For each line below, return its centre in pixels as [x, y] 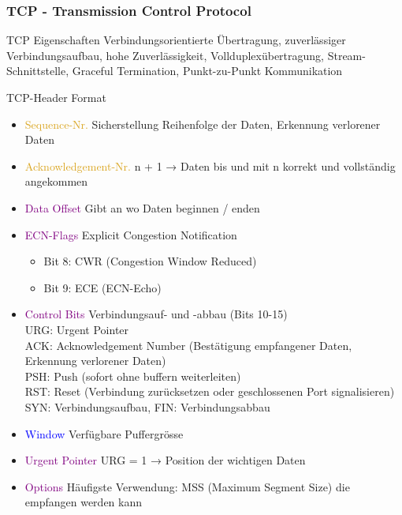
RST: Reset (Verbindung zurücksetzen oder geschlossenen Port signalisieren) [210, 391]
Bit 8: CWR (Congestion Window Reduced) [150, 261]
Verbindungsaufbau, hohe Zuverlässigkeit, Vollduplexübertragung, [166, 55]
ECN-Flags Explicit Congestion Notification [131, 234]
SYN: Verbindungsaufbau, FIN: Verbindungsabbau [147, 406]
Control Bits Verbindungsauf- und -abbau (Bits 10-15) [156, 314]
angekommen [56, 181]
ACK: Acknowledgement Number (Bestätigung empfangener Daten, [188, 345]
